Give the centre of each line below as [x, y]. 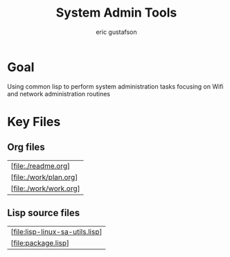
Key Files [34, 122]
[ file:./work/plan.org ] [44, 177]
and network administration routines [59, 94]
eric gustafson [116, 32]
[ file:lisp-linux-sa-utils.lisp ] [56, 231]
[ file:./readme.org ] [41, 166]
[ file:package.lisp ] [40, 242]
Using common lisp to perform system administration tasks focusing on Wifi [115, 86]
